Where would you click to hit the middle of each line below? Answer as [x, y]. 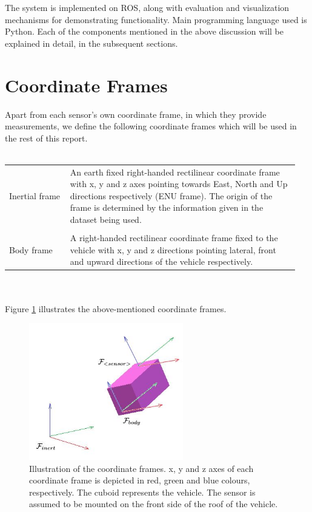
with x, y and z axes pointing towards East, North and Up [179, 184]
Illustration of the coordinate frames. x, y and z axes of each [141, 468]
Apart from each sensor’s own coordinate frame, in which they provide [136, 114]
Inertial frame [35, 195]
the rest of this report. [46, 138]
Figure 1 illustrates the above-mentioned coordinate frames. [116, 308]
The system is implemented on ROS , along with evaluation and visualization [147, 7]
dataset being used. [106, 219]
